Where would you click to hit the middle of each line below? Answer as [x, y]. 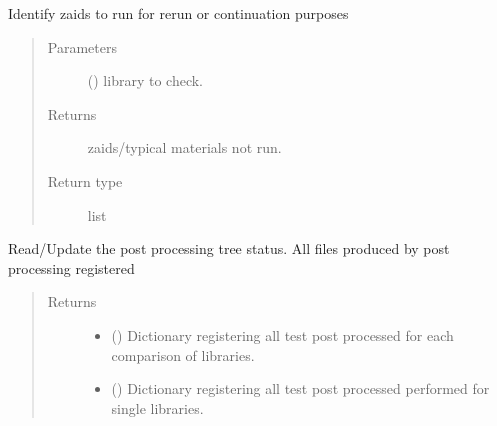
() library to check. [145, 80]
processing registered [71, 267]
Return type [85, 180]
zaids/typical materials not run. [184, 147]
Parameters [82, 46]
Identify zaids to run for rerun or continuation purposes [178, 13]
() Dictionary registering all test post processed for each [282, 334]
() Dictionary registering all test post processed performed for [300, 388]
